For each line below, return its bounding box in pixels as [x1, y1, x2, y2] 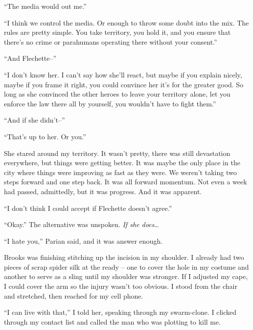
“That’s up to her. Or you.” [4, 131, 86, 141]
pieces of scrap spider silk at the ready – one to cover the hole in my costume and [4, 261, 249, 272]
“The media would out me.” [4, 1, 87, 11]
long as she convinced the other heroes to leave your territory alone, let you [4, 89, 230, 99]
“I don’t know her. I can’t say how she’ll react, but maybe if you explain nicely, [4, 69, 242, 79]
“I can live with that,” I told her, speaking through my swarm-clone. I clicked [4, 307, 237, 317]
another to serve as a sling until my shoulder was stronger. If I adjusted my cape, [4, 271, 248, 281]
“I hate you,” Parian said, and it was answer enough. [4, 235, 163, 246]
